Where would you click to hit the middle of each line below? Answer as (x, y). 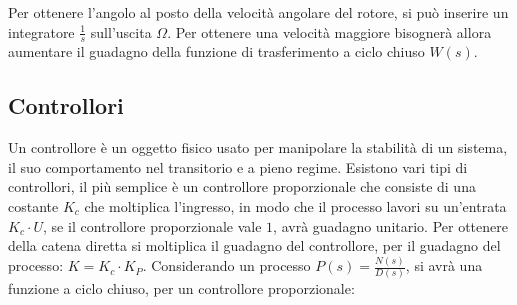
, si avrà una (444, 265)
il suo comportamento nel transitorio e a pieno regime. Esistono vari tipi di (238, 166)
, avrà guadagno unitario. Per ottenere (390, 225)
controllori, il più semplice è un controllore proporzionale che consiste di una (242, 186)
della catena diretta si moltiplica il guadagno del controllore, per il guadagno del (254, 245)
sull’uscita (121, 31)
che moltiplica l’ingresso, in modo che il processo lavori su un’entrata (295, 206)
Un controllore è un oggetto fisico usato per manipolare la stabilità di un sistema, (258, 147)
